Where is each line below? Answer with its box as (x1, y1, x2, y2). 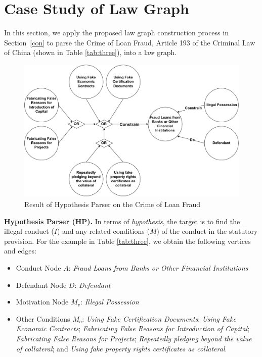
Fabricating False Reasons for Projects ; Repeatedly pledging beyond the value (16, 333, 252, 343)
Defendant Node (16, 279, 67, 290)
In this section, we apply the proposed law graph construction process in (4, 27, 229, 38)
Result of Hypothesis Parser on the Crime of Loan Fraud (24, 199, 201, 210)
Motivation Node (16, 296, 69, 307)
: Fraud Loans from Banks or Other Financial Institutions (68, 262, 248, 273)
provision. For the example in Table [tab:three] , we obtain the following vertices (4, 235, 251, 246)
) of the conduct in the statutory (156, 226, 258, 236)
